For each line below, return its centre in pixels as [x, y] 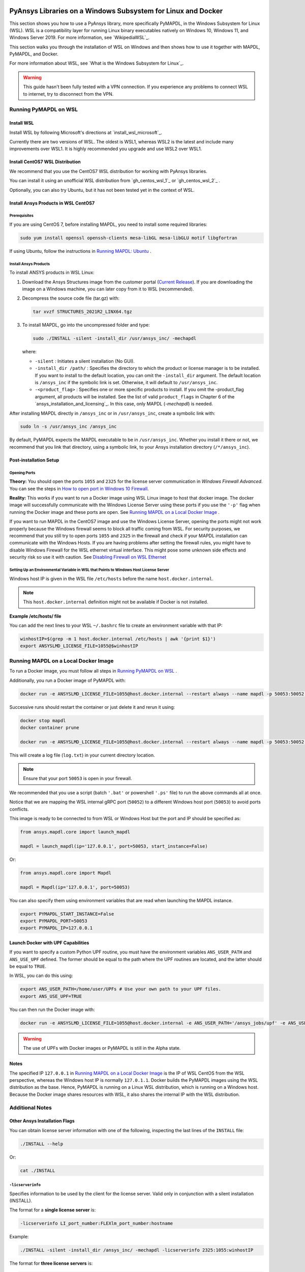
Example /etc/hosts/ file [35, 616]
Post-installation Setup [34, 460]
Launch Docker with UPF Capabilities [49, 943]
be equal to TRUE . [28, 966]
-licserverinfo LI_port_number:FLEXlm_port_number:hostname [97, 1223]
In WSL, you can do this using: [41, 976]
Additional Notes [30, 1108]
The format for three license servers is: [51, 1263]
